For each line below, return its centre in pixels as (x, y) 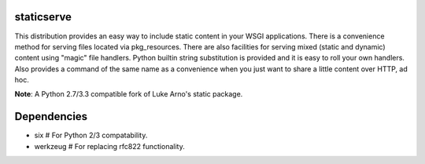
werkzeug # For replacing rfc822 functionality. (109, 146)
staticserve (43, 17)
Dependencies (51, 117)
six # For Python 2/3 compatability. (91, 135)
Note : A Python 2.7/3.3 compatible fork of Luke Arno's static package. (129, 94)
